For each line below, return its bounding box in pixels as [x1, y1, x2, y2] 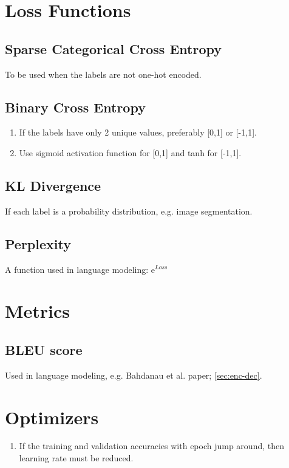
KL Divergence [5, 176, 101, 194]
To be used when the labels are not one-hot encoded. [5, 67, 202, 80]
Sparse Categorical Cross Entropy [5, 39, 222, 58]
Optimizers [5, 404, 99, 429]
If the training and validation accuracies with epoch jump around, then [19, 439, 284, 452]
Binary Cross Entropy [5, 97, 146, 116]
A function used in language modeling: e [5, 263, 155, 275]
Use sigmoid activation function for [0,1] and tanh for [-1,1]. [19, 146, 242, 159]
